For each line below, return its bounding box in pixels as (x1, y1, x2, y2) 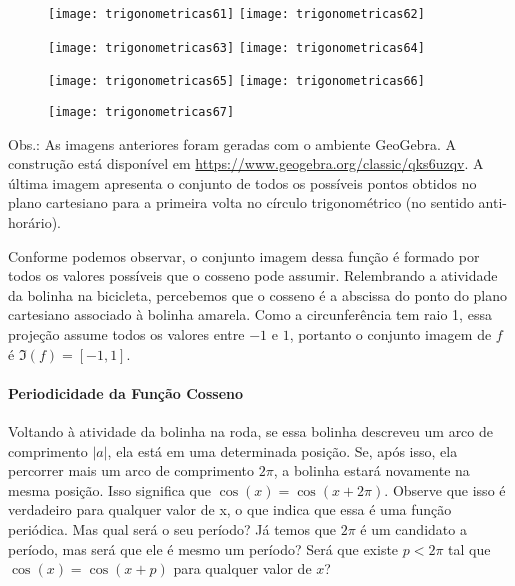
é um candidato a (360, 518, 467, 539)
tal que (448, 538, 491, 559)
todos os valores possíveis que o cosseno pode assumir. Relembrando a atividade (8, 265, 498, 286)
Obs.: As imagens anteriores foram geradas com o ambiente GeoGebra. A (8, 133, 456, 154)
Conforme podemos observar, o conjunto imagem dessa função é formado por (8, 245, 480, 266)
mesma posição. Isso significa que (8, 479, 211, 500)
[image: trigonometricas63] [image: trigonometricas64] (48, 40, 425, 55)
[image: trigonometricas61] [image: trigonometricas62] (48, 7, 425, 21)
